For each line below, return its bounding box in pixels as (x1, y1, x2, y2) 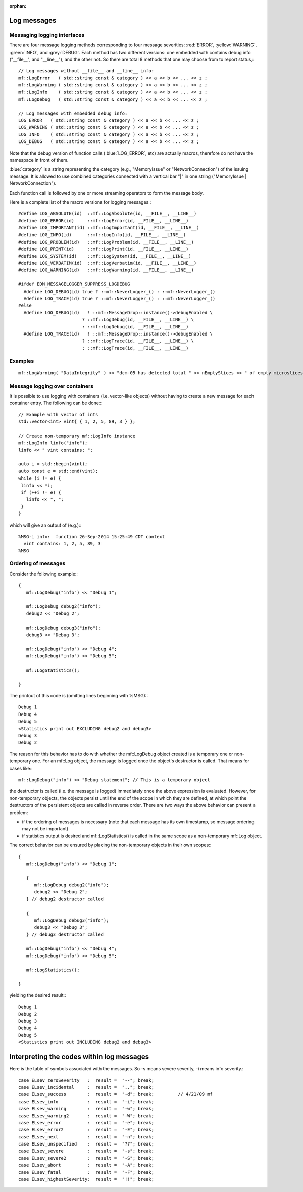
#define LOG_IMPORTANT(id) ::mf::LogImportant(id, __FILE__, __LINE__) (18, 225, 199, 231)
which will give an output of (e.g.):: (9, 522, 82, 528)
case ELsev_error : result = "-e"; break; (18, 1120, 154, 1125)
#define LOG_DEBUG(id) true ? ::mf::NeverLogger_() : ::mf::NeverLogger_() (23, 289, 216, 294)
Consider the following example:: (9, 570, 78, 577)
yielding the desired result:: (9, 992, 66, 998)
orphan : (9, 3, 27, 9)
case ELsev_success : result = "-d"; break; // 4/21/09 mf (18, 1091, 213, 1098)
